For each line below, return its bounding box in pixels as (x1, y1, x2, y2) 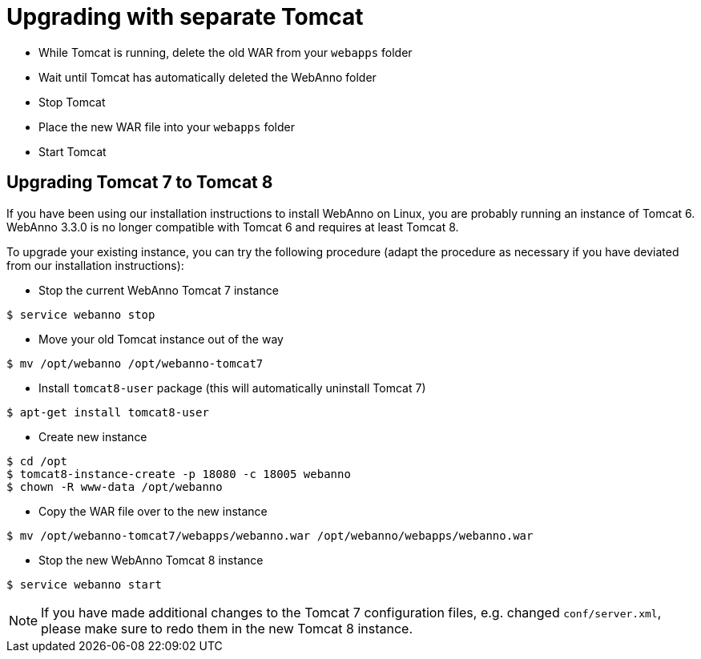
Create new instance (38, 429, 147, 444)
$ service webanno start (6, 577, 162, 591)
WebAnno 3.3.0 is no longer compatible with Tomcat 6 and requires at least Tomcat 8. (6, 219, 459, 234)
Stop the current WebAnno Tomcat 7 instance (38, 283, 279, 297)
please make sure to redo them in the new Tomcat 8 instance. (41, 620, 413, 637)
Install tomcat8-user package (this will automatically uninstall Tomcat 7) (38, 380, 426, 395)
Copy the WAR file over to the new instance (38, 504, 268, 518)
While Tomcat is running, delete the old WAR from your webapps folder (38, 45, 413, 59)
